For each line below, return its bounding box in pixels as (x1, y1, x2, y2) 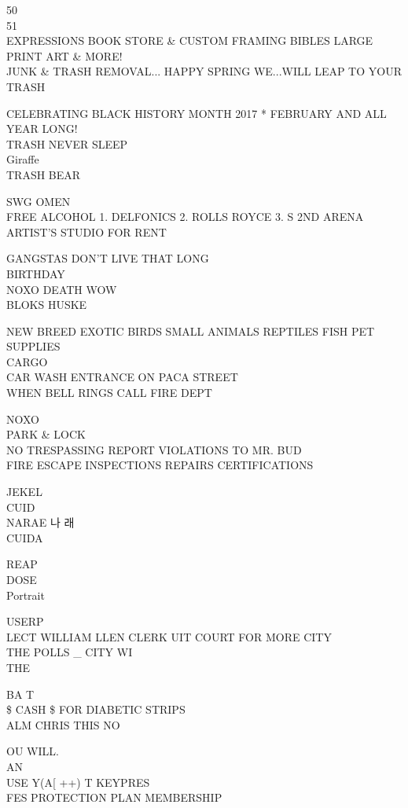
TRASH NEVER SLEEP (6, 135, 128, 152)
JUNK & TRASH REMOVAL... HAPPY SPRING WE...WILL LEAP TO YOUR (6, 63, 402, 79)
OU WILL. (6, 743, 59, 759)
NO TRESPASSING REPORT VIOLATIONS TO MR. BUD (6, 441, 302, 457)
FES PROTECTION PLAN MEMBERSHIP (6, 789, 222, 806)
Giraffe (6, 151, 39, 167)
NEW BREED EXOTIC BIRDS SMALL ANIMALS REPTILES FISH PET (6, 322, 375, 339)
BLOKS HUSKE (6, 296, 87, 313)
